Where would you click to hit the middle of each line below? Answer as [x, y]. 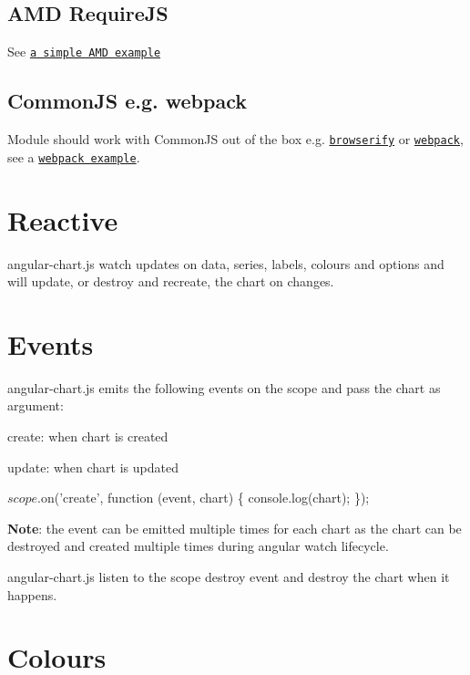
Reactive [63, 219]
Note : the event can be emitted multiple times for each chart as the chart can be [235, 528]
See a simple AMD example [84, 52]
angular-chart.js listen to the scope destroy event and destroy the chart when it [229, 576]
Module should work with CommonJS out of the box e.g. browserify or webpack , [235, 139]
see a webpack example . [74, 156]
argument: [36, 405]
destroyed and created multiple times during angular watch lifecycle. [198, 546]
